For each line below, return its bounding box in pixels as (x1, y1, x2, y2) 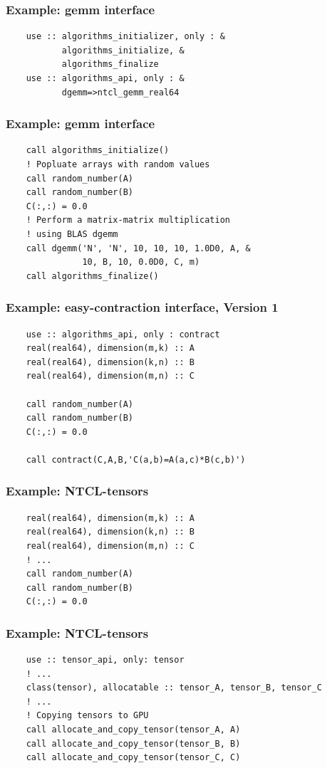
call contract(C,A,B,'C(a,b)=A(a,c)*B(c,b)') (26, 454, 246, 465)
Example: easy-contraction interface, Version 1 (6, 298, 279, 316)
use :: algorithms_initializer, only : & (26, 31, 225, 42)
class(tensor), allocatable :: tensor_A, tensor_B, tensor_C (26, 683, 322, 693)
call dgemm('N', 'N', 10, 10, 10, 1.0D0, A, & (26, 243, 251, 253)
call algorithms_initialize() (26, 145, 170, 156)
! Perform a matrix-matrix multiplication (26, 215, 230, 226)
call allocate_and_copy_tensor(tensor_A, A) (26, 725, 241, 735)
